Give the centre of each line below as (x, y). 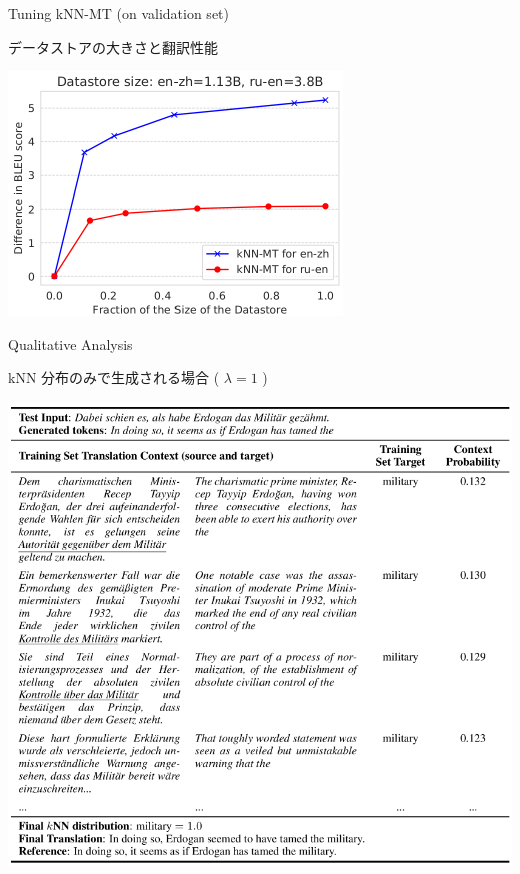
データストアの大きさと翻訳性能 (113, 46)
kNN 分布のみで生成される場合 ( (114, 377)
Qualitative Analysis (70, 343)
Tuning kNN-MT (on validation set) (118, 13)
